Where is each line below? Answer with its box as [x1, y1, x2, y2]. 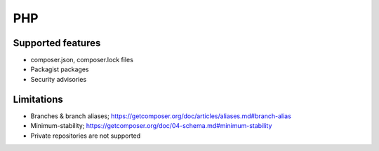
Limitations [13, 93, 63, 105]
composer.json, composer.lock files [30, 56, 133, 64]
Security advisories [30, 75, 87, 83]
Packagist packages [30, 65, 89, 73]
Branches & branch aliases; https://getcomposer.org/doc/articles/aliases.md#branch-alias [30, 112, 291, 120]
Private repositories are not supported [30, 131, 141, 140]
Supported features [13, 37, 101, 49]
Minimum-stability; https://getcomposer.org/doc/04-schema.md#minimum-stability [30, 122, 272, 130]
